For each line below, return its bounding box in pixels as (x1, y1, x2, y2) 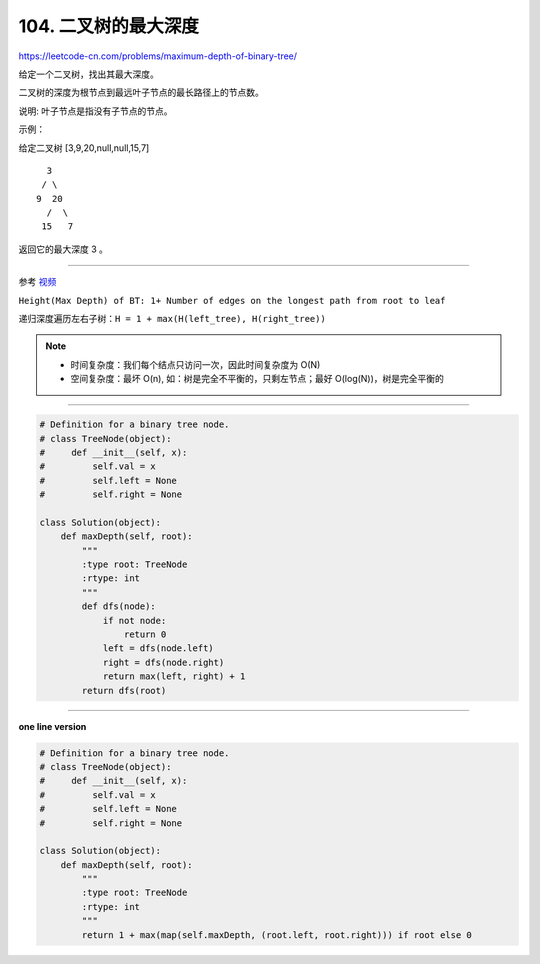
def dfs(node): (81, 601, 157, 612)
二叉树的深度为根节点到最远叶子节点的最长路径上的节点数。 (18, 86, 264, 99)
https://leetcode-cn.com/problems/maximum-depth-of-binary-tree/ (18, 50, 298, 62)
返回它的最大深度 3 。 (18, 243, 109, 255)
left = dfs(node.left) (102, 643, 214, 654)
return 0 (123, 629, 167, 640)
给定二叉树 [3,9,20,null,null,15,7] (18, 141, 150, 154)
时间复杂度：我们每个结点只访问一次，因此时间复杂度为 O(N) (70, 358, 321, 370)
